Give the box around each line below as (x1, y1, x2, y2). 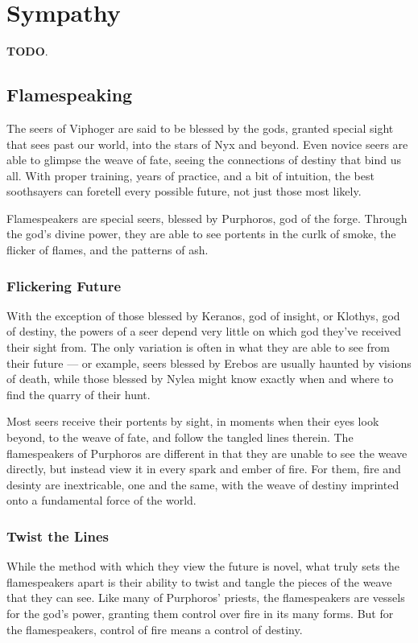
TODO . (6, 43, 48, 60)
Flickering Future (6, 275, 122, 295)
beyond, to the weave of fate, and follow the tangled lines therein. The (6, 429, 354, 446)
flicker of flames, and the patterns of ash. (6, 241, 209, 258)
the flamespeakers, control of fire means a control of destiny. (6, 620, 303, 637)
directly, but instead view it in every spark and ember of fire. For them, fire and (6, 460, 401, 477)
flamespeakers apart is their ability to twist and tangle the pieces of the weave (6, 573, 392, 590)
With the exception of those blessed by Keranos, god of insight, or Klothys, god (6, 307, 400, 324)
